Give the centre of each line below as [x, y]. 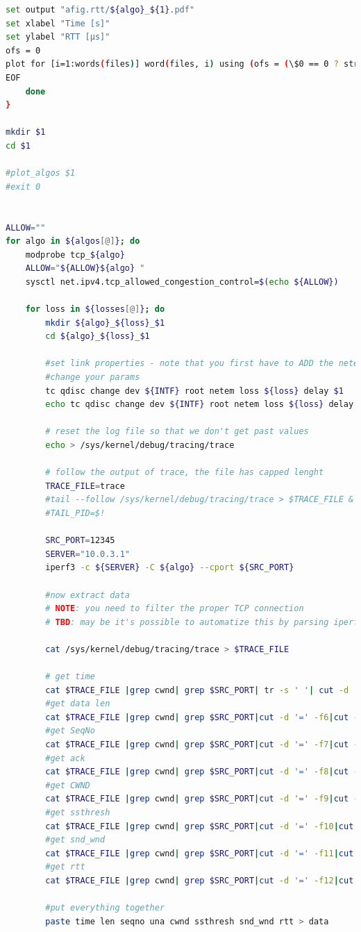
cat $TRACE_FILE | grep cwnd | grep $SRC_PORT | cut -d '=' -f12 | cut [200, 881]
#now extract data [87, 595]
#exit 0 [23, 186]
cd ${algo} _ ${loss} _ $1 [98, 336]
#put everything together [105, 908]
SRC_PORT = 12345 [80, 541]
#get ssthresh [78, 813]
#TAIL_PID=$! [75, 513]
